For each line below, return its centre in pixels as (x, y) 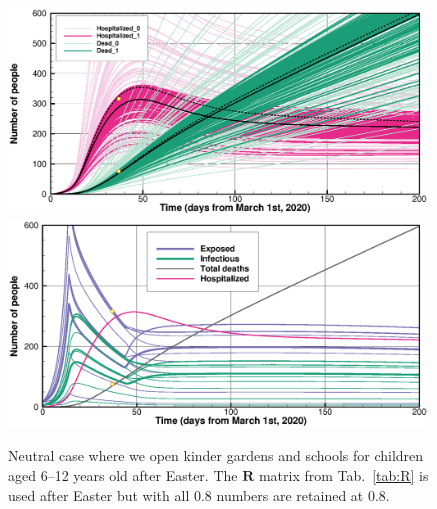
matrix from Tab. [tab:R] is (343, 475)
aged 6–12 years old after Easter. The (123, 475)
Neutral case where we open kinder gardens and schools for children (216, 455)
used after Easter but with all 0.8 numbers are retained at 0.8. (199, 494)
